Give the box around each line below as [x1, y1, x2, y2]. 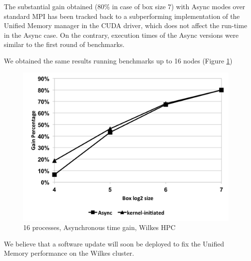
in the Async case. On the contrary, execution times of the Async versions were [4, 30, 239, 40]
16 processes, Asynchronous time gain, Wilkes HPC [23, 222, 176, 232]
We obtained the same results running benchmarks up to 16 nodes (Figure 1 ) [4, 55, 233, 65]
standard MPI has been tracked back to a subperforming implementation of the [4, 11, 240, 21]
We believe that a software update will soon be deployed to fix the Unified [4, 238, 224, 248]
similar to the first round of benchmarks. [4, 39, 125, 49]
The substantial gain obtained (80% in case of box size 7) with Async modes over [4, 1, 245, 11]
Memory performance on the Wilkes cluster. [4, 248, 134, 258]
